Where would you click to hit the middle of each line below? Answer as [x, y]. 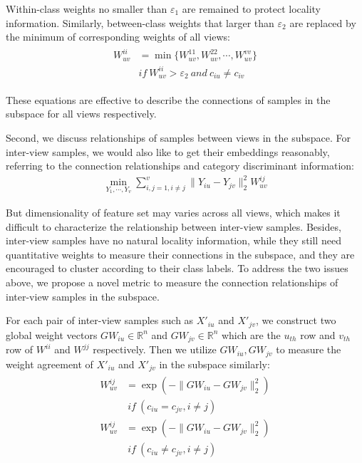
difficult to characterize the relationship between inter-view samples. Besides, [174, 226]
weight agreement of [50, 364]
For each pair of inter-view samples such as [100, 320]
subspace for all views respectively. [81, 114]
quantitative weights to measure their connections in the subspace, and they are [180, 254]
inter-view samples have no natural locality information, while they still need [174, 240]
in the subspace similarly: [214, 364]
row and [318, 334]
